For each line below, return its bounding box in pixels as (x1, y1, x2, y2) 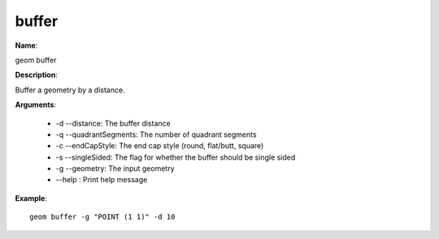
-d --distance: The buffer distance (55, 118, 171, 128)
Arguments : (15, 100, 57, 109)
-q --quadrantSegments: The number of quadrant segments (55, 130, 257, 139)
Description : (15, 70, 59, 80)
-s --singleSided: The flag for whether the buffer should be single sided (55, 152, 296, 162)
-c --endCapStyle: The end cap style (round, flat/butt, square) (55, 141, 264, 151)
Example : (15, 193, 48, 203)
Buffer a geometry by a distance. (15, 85, 125, 95)
